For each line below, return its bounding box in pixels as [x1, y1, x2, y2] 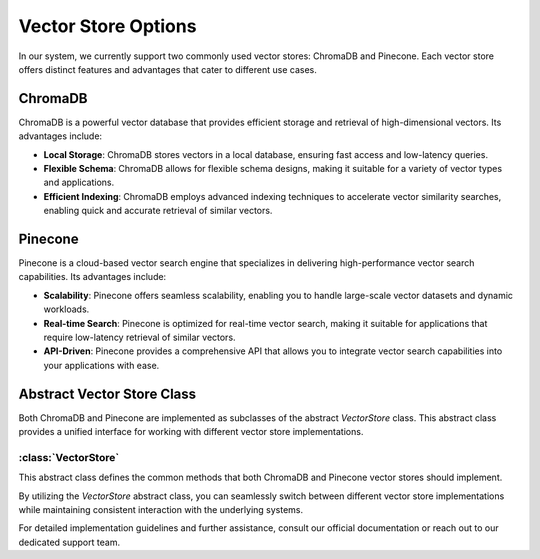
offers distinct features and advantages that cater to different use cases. [18, 63, 317, 75]
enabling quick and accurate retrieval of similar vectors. [43, 205, 273, 217]
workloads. [43, 303, 90, 315]
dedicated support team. [18, 536, 120, 548]
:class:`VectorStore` [18, 450, 120, 464]
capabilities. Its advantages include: [18, 271, 167, 283]
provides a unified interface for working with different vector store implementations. [18, 426, 364, 438]
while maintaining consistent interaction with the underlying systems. [18, 504, 304, 516]
